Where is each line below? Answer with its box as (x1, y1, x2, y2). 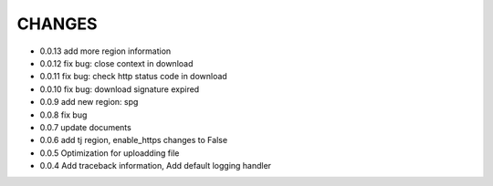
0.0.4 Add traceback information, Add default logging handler (39, 160, 272, 171)
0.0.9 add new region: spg (39, 97, 139, 108)
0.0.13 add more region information (39, 46, 172, 57)
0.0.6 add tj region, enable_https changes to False (39, 135, 228, 146)
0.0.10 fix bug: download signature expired (39, 83, 200, 95)
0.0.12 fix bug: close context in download (39, 57, 194, 68)
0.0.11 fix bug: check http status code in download (39, 71, 227, 82)
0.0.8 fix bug (39, 109, 88, 120)
